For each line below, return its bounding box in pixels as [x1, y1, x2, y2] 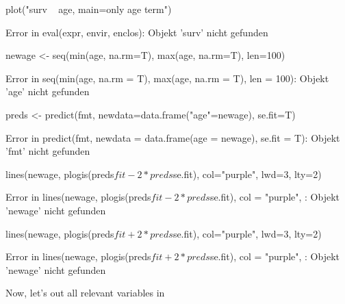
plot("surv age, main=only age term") [5, 2, 172, 16]
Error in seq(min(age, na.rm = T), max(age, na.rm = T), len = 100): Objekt [5, 71, 329, 85]
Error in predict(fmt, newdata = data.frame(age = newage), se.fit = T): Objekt [5, 130, 340, 144]
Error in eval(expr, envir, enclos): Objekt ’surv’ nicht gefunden [5, 25, 268, 39]
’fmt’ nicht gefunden [5, 144, 90, 158]
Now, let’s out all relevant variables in [5, 286, 165, 300]
